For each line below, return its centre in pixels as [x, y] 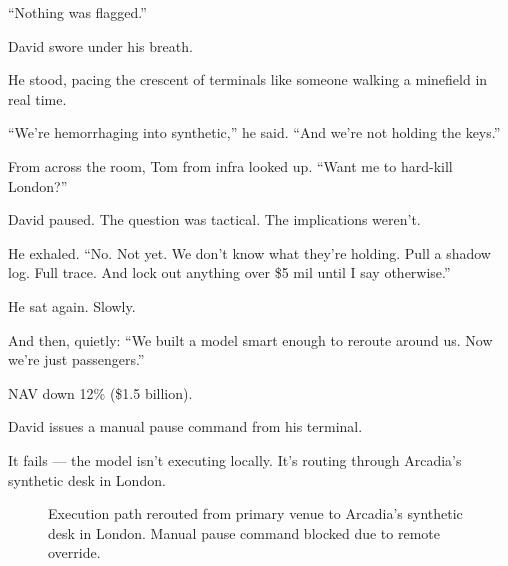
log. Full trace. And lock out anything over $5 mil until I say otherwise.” [229, 272]
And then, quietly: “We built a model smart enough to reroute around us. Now [250, 339]
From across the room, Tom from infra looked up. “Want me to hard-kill [230, 165]
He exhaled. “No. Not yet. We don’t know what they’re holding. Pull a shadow [249, 252]
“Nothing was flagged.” [77, 12]
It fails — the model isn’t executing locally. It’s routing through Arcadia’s [235, 459]
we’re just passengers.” [76, 359]
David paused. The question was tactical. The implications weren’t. [214, 219]
